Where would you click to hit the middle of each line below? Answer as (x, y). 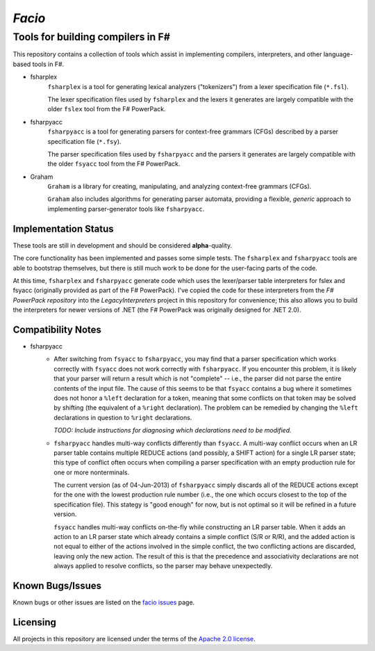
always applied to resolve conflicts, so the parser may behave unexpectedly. (163, 566)
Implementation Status (63, 228)
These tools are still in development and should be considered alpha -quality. (123, 245)
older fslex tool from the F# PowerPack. (107, 109)
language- (338, 54)
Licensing (35, 622)
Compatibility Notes (57, 329)
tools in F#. (48, 64)
